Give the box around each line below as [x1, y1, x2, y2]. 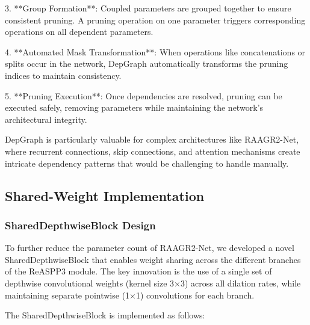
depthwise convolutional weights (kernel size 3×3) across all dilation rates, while [5, 276, 301, 289]
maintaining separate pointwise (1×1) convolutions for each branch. [5, 288, 255, 301]
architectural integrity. [5, 113, 87, 125]
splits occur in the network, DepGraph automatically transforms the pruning [5, 57, 288, 70]
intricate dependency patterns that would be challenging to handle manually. [5, 156, 289, 169]
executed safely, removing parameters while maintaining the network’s [5, 101, 263, 114]
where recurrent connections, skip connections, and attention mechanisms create [5, 144, 300, 157]
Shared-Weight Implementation [5, 186, 205, 205]
